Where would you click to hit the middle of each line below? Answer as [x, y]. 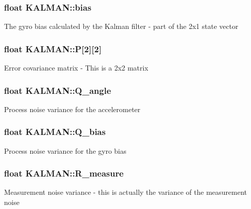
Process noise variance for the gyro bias [65, 150]
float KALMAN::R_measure [64, 173]
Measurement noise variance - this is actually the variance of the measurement [126, 192]
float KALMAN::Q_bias [55, 132]
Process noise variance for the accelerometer [72, 109]
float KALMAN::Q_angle [58, 90]
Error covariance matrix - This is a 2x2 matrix [76, 68]
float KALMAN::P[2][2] [53, 48]
